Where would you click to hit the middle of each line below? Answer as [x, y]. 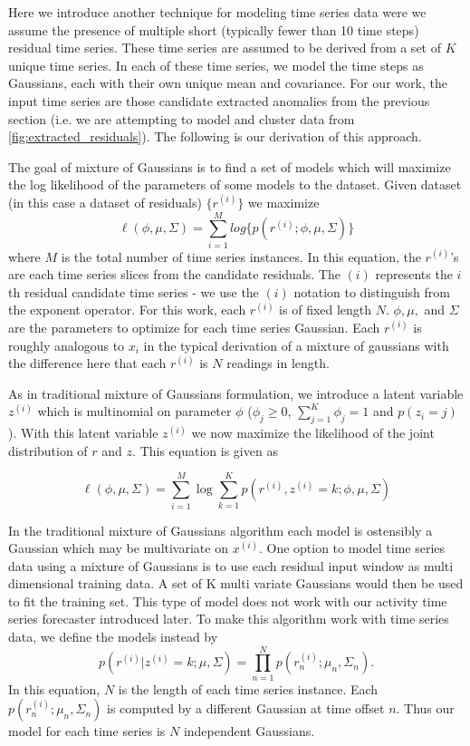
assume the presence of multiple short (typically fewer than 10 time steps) [214, 29]
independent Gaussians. [249, 731]
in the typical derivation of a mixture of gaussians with [296, 345]
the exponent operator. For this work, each [127, 310]
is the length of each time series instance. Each [248, 688]
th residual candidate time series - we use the [134, 291]
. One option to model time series [352, 548]
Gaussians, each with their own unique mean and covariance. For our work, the [228, 83]
